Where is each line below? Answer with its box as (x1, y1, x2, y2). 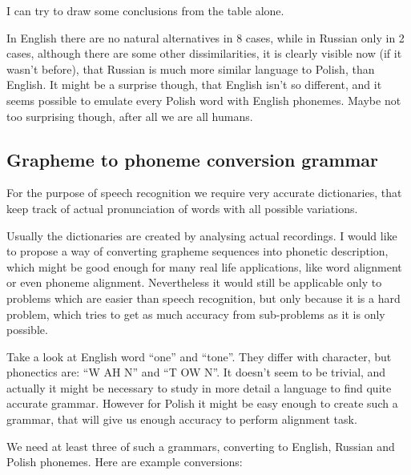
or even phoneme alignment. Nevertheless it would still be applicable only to (6, 274, 382, 291)
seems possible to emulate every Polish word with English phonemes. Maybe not (6, 91, 401, 108)
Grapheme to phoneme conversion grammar (6, 147, 379, 171)
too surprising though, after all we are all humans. (6, 107, 253, 124)
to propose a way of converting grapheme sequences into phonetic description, (6, 243, 389, 260)
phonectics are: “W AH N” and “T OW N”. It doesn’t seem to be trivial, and (6, 364, 386, 380)
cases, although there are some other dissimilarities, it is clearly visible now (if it (6, 45, 402, 62)
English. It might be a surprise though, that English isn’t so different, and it (6, 76, 382, 93)
